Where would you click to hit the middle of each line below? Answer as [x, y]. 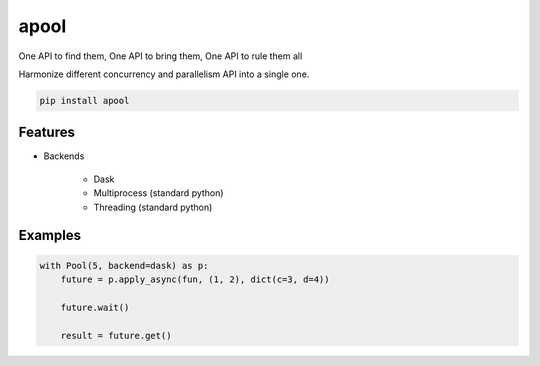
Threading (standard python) [153, 207]
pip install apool [84, 100]
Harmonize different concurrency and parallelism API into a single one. [164, 74]
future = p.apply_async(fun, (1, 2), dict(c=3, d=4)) [195, 279]
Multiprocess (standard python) [158, 193]
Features [46, 132]
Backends [64, 156]
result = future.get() [116, 335]
